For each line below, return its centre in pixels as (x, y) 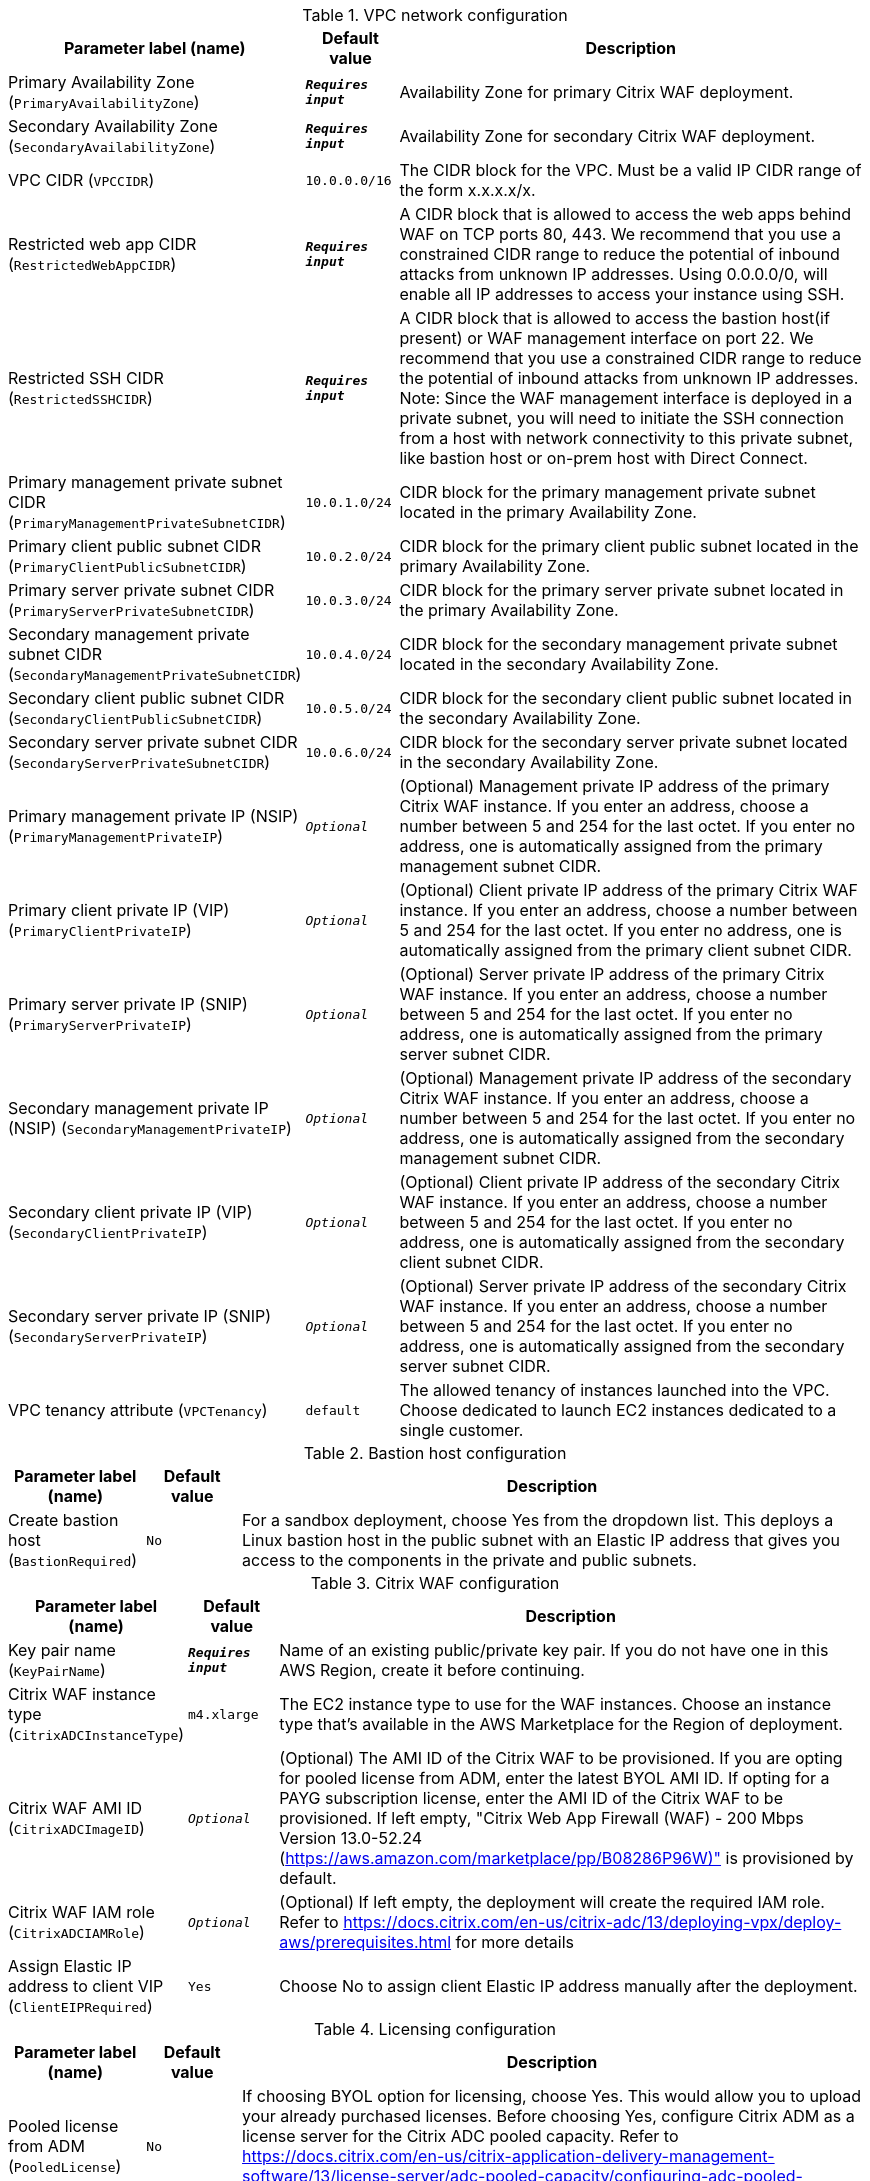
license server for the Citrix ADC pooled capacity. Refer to (460, 2136)
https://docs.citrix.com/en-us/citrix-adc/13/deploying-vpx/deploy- (592, 1922)
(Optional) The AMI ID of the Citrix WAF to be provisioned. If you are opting (561, 1758)
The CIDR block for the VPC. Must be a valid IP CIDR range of (630, 170)
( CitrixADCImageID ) (76, 1828)
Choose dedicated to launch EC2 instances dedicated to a (618, 1410)
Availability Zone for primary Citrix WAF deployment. (596, 92)
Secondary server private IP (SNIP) (140, 1316)
